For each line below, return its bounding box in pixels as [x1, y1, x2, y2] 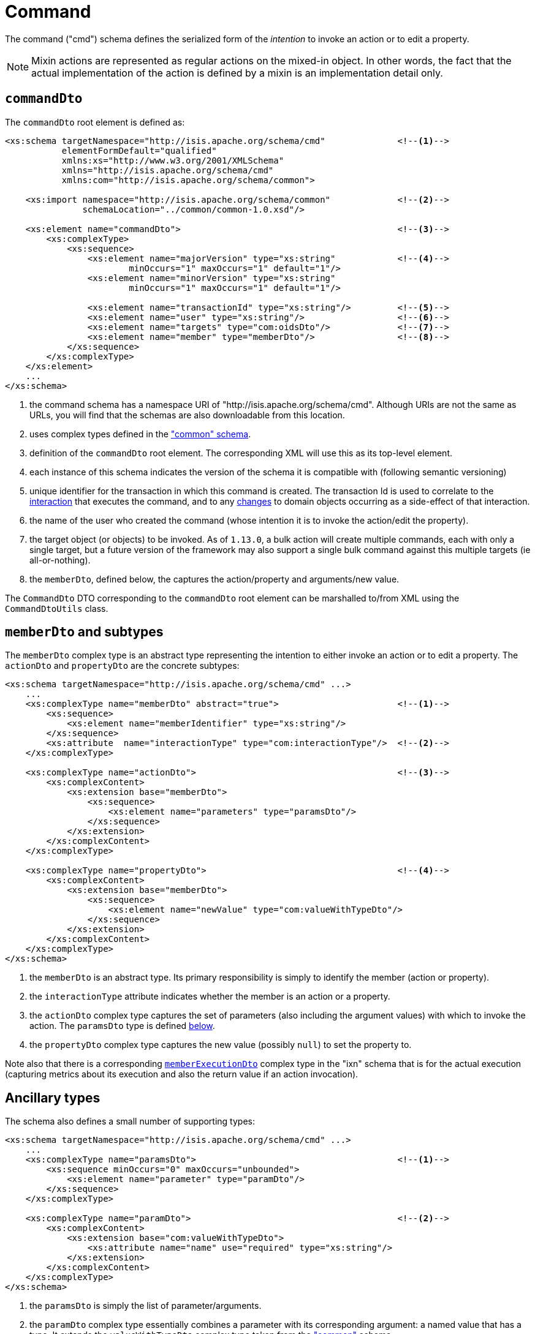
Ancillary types [5, 1090, 101, 1106]
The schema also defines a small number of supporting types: [5, 1116, 255, 1127]
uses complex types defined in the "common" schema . [29, 428, 251, 439]
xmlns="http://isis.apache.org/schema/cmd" [61, 165, 274, 175]
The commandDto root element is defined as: [5, 116, 185, 127]
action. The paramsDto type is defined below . [29, 1020, 215, 1031]
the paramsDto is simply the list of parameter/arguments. [29, 1300, 262, 1311]
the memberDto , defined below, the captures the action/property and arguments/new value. [29, 573, 400, 584]
